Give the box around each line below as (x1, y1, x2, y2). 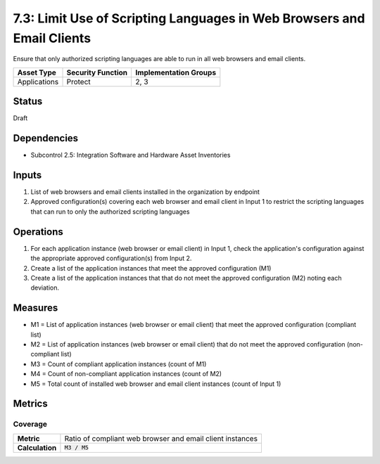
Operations (13, 226, 63, 238)
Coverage (13, 419, 48, 429)
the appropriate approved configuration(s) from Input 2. (30, 254, 192, 263)
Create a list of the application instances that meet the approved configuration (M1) (30, 264, 272, 272)
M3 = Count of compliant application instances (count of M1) (30, 359, 207, 368)
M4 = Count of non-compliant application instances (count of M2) (30, 370, 222, 378)
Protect (66, 77, 91, 86)
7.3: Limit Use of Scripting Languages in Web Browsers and (13, 11, 365, 26)
